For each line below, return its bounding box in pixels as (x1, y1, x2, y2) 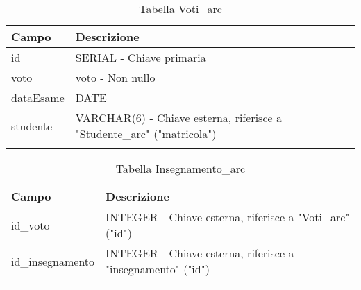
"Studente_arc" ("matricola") (75, 126, 217, 142)
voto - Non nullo (75, 69, 156, 85)
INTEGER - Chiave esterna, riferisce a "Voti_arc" (106, 209, 350, 225)
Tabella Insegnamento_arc (115, 160, 246, 176)
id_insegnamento (11, 253, 95, 269)
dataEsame (11, 89, 65, 105)
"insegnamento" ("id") (106, 261, 210, 277)
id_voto (11, 216, 50, 233)
